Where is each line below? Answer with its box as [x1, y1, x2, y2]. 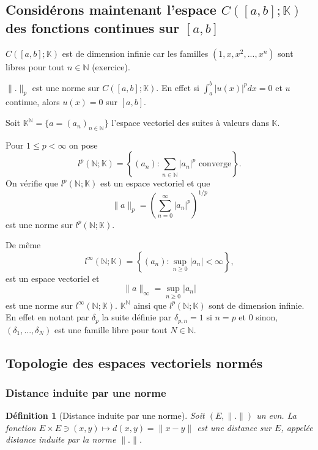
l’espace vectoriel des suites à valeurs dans [111, 116, 269, 129]
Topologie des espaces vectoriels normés [6, 353, 263, 372]
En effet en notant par [6, 311, 89, 323]
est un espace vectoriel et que [100, 177, 210, 190]
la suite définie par [102, 311, 172, 323]
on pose [69, 138, 98, 151]
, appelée [281, 421, 313, 433]
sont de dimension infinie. [209, 298, 305, 311]
